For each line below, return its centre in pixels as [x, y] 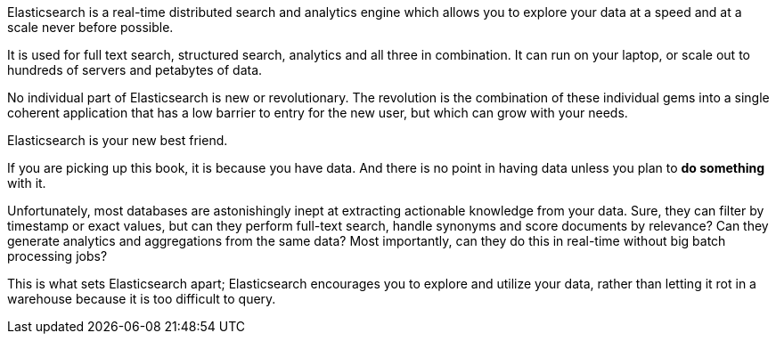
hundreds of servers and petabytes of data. [135, 70]
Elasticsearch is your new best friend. [118, 140]
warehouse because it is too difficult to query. [142, 299]
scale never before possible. [90, 27]
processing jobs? [57, 256]
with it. [27, 183]
